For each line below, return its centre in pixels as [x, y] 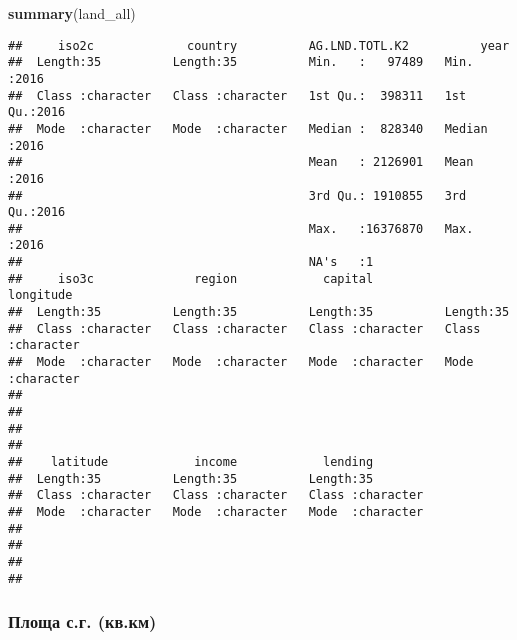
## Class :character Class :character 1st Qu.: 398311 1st [237, 95]
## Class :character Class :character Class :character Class [244, 328]
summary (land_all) [72, 13]
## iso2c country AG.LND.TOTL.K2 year [259, 45]
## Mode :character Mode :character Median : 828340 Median [248, 128]
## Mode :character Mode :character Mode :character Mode [241, 362]
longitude [40, 295]
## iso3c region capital [191, 278]
